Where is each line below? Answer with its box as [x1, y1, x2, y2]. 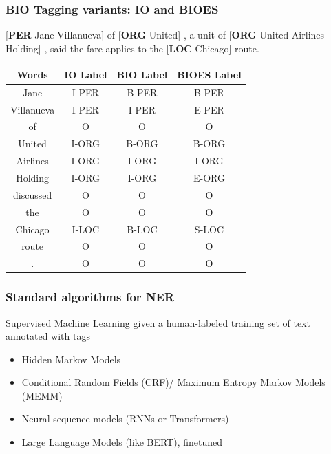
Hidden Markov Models [21, 352, 121, 366]
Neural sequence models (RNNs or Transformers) [21, 411, 229, 426]
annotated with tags [6, 329, 90, 343]
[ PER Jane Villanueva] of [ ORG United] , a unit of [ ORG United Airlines [6, 28, 325, 42]
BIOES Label [177, 67, 242, 81]
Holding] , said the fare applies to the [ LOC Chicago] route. [6, 41, 259, 55]
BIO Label [116, 67, 168, 81]
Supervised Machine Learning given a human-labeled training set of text [6, 315, 311, 329]
